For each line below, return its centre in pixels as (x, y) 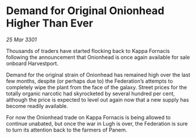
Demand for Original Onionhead (85, 11)
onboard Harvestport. (32, 63)
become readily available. (37, 106)
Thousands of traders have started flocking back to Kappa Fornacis (88, 51)
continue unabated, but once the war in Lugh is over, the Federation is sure (97, 123)
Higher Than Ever (50, 23)
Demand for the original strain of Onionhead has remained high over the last (98, 75)
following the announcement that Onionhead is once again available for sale (98, 57)
